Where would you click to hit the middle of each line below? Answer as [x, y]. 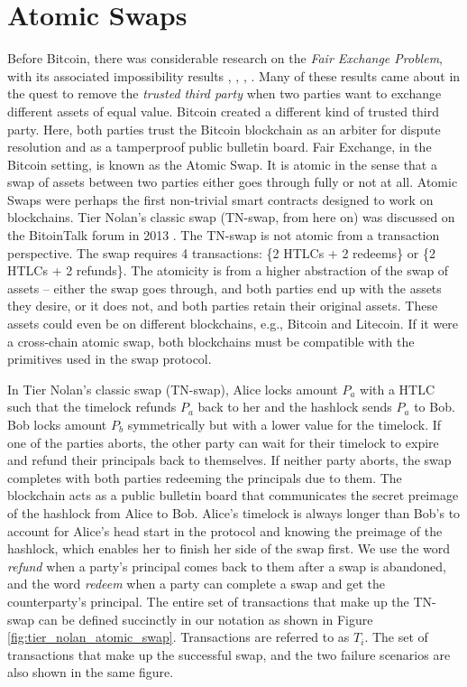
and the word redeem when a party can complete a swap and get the [197, 584]
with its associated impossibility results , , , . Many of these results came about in [234, 75]
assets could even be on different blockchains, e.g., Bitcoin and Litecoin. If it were [233, 324]
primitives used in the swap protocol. [110, 359]
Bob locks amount [57, 424]
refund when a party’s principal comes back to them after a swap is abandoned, [227, 566]
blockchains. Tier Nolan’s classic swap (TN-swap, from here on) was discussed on [231, 217]
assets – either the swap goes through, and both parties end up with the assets [224, 288]
